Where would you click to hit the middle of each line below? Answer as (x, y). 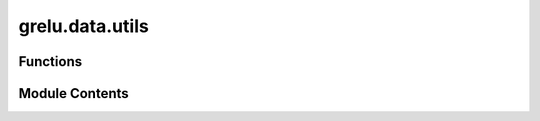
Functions (50, 61)
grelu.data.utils (83, 26)
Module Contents (73, 93)
